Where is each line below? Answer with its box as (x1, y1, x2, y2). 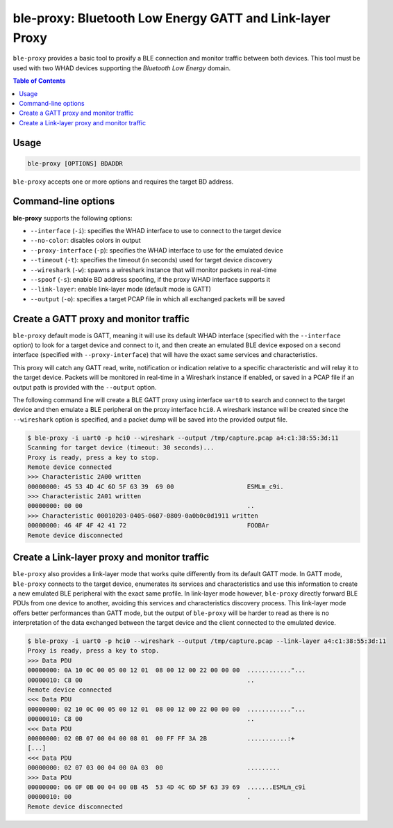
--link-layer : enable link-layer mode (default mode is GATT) (30, 285, 212, 294)
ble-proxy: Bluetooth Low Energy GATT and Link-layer (12, 10, 331, 26)
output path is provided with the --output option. (12, 383, 157, 391)
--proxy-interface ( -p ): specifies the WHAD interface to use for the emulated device (30, 246, 284, 254)
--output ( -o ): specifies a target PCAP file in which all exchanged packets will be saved (30, 294, 285, 303)
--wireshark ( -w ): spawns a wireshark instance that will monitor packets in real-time (30, 265, 277, 274)
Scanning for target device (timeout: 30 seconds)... (27, 444, 215, 452)
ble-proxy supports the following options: (12, 214, 133, 222)
